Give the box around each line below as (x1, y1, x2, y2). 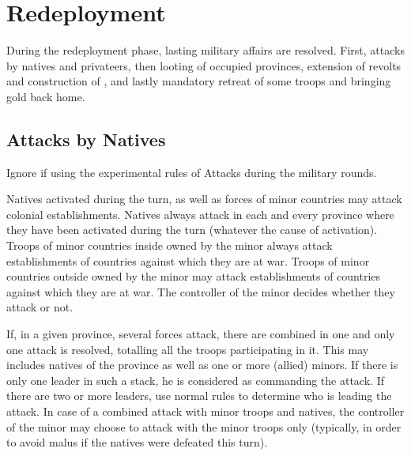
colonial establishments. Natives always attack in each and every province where (6, 205, 394, 222)
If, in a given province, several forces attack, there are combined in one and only (6, 326, 395, 342)
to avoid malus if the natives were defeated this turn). (6, 434, 268, 450)
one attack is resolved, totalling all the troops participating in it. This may (6, 341, 369, 357)
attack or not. (6, 299, 74, 315)
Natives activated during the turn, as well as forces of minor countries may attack (6, 190, 402, 207)
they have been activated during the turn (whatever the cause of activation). (6, 221, 378, 238)
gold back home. (6, 88, 85, 104)
